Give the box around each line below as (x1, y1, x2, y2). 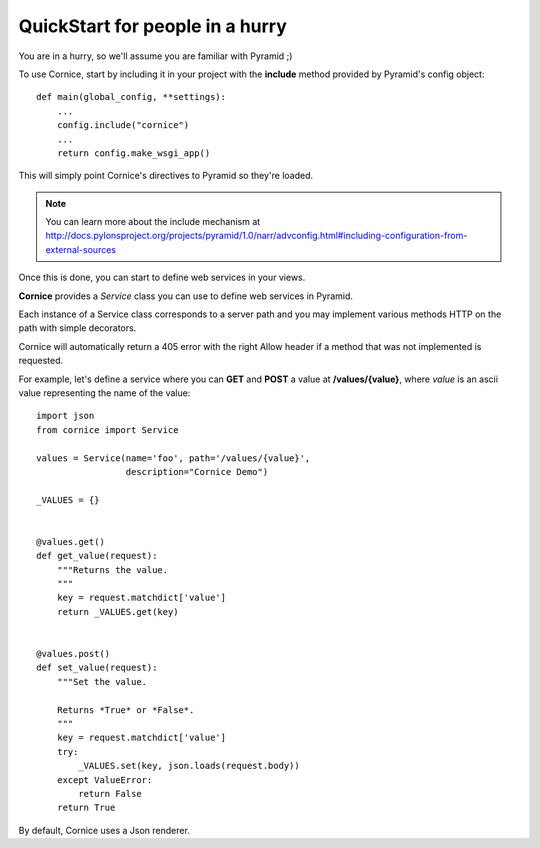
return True (56, 802, 116, 814)
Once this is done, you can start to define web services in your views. (18, 271, 306, 284)
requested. (18, 355, 64, 367)
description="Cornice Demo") (125, 466, 269, 477)
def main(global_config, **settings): (36, 91, 227, 103)
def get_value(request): (36, 550, 158, 562)
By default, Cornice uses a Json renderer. (18, 824, 190, 836)
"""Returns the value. (56, 564, 169, 575)
